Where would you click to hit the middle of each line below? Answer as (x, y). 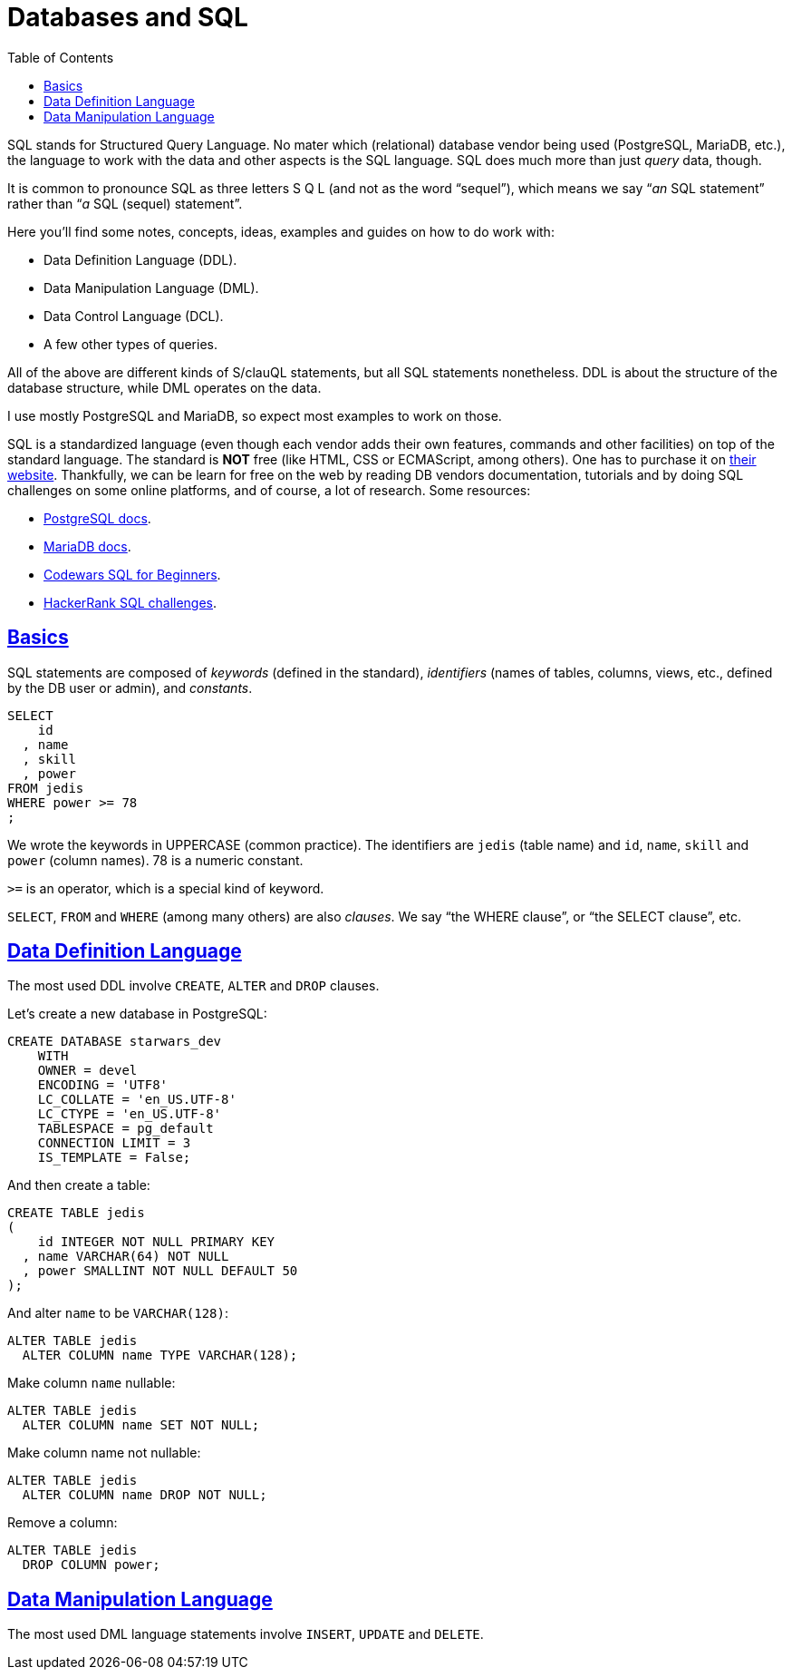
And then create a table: (79, 1185)
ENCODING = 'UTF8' (103, 1085)
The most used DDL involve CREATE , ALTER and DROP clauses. (193, 986)
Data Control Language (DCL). (134, 316)
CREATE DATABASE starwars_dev (115, 1042)
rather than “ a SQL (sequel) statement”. (125, 203)
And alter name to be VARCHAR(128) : (118, 1313)
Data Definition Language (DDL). (140, 259)
